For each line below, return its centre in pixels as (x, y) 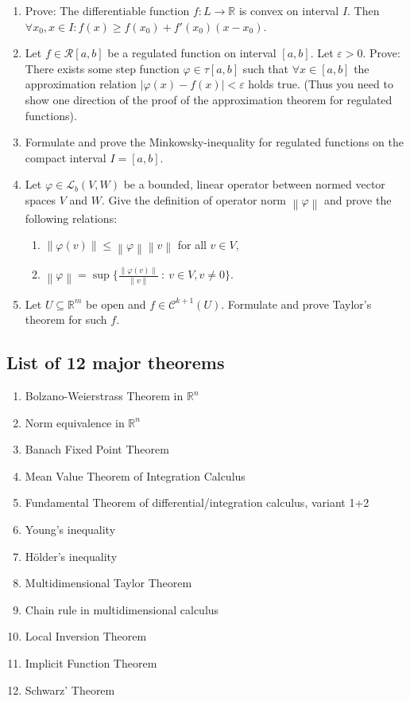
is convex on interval (289, 10)
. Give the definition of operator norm (194, 199)
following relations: (71, 218)
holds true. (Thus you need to (321, 84)
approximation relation (81, 84)
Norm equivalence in (75, 422)
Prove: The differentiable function (107, 10)
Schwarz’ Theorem (70, 689)
